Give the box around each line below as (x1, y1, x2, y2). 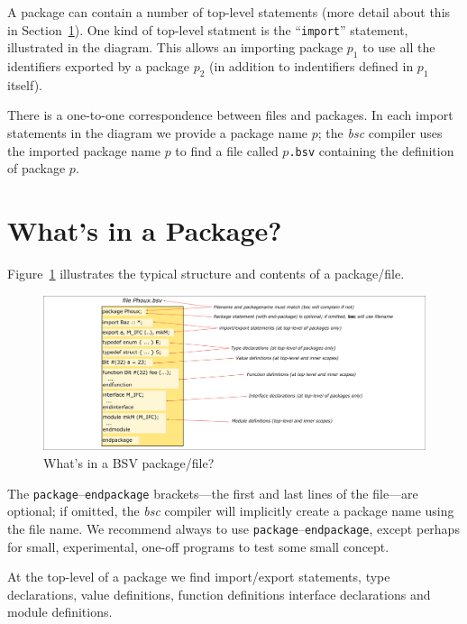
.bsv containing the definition (288, 141, 454, 160)
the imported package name (7, 141, 160, 160)
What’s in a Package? (7, 212, 282, 249)
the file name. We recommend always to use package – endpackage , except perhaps (7, 518, 460, 537)
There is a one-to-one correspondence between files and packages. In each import (7, 106, 453, 124)
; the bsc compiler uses (317, 124, 443, 142)
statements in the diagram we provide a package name (7, 124, 308, 142)
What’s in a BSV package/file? (43, 454, 215, 473)
